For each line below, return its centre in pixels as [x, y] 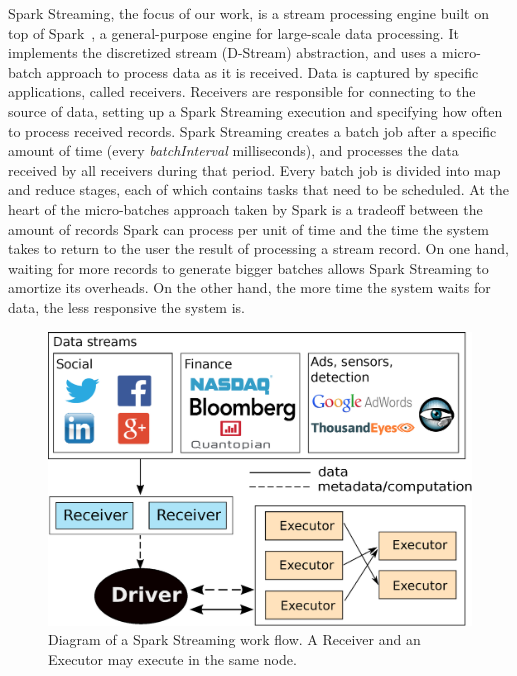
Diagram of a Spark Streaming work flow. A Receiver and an [234, 639]
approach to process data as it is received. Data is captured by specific [262, 71]
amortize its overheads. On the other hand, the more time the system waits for [249, 287]
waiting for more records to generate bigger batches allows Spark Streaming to [248, 267]
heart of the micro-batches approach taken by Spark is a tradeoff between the [245, 208]
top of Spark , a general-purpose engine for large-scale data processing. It [233, 32]
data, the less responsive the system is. [126, 306]
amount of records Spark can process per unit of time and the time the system [248, 228]
